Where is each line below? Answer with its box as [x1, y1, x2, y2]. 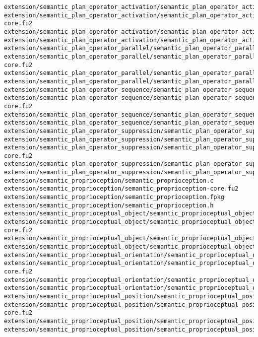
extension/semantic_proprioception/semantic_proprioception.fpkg [4, 194, 224, 201]
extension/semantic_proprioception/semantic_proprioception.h [4, 202, 214, 209]
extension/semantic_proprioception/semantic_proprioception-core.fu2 [4, 185, 239, 193]
